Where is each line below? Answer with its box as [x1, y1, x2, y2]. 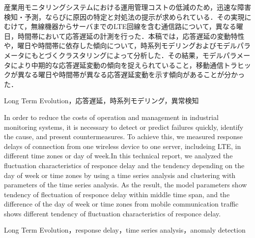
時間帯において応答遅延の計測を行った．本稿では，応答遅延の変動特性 [17, 30, 245, 41]
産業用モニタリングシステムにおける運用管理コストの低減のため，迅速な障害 [4, 2, 251, 12]
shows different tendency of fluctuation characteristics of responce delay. [4, 208, 221, 218]
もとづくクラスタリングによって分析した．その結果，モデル [31, 50, 223, 60]
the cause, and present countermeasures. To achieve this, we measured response [4, 131, 243, 142]
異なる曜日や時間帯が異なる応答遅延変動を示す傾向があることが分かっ [17, 69, 245, 80]
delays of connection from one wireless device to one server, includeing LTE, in [4, 141, 241, 151]
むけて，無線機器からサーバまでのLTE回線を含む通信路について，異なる [4, 21, 236, 31]
